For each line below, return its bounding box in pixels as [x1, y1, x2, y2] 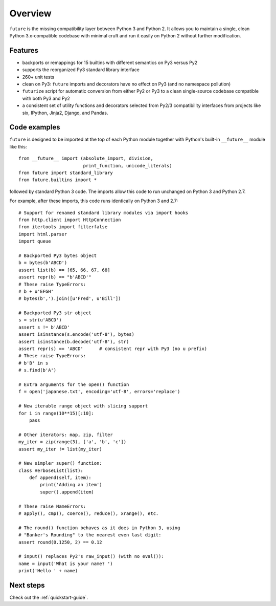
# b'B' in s [18, 360, 49, 366]
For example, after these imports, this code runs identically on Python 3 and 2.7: [9, 198, 178, 204]
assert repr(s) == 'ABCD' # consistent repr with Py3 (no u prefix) [18, 346, 208, 352]
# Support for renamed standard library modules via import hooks [18, 210, 189, 215]
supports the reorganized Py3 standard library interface [22, 67, 140, 73]
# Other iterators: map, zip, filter [18, 431, 113, 438]
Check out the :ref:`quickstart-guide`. [9, 594, 88, 601]
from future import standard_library [18, 170, 113, 176]
